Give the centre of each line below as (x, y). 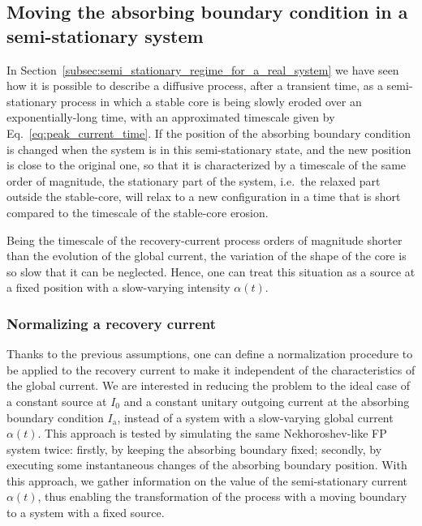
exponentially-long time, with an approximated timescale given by (171, 117)
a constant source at (57, 401)
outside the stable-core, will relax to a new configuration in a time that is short (204, 197)
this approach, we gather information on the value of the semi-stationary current (207, 480)
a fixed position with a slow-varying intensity (118, 287)
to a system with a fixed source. (86, 513)
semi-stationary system (105, 35)
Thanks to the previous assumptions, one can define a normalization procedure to (210, 354)
